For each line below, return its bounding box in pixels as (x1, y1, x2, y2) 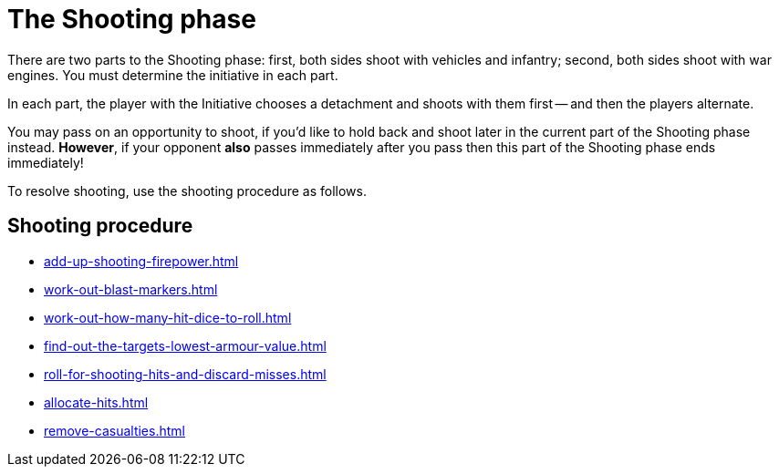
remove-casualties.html (44, 422, 185, 438)
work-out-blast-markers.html (44, 281, 218, 297)
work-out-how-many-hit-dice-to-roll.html (44, 309, 292, 325)
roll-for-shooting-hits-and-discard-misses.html (44, 366, 327, 382)
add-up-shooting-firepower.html (44, 252, 239, 269)
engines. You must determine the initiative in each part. (7, 67, 338, 83)
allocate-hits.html (44, 394, 149, 410)
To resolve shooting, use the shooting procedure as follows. (7, 182, 367, 199)
